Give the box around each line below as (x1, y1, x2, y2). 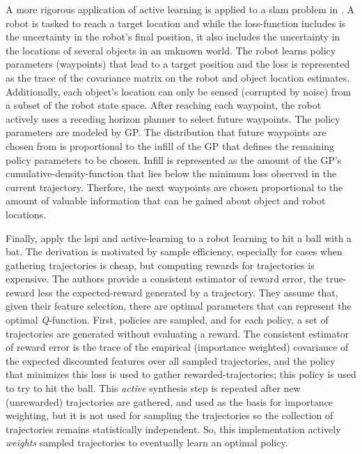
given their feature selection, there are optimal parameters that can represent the (6, 298, 352, 313)
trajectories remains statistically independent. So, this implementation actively (6, 421, 341, 436)
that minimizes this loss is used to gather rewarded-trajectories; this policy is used (6, 367, 356, 381)
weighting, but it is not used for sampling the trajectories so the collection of (6, 408, 333, 423)
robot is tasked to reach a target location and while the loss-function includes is (6, 15, 346, 30)
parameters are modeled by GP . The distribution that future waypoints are (6, 125, 326, 139)
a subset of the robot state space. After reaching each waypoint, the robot (6, 98, 322, 112)
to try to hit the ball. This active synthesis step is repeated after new (6, 381, 301, 395)
